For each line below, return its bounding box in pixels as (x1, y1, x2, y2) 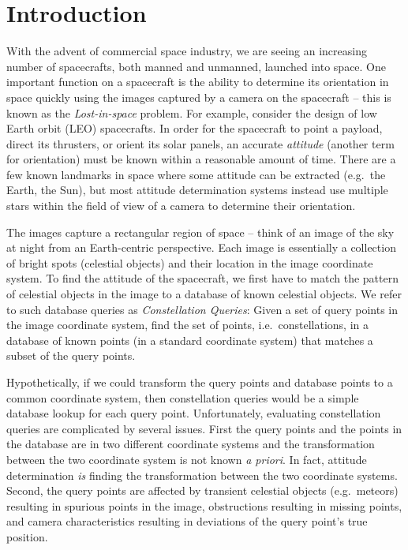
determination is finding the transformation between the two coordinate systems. (6, 466, 398, 483)
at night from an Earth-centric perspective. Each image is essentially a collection (6, 239, 396, 256)
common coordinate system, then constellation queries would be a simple (6, 389, 359, 406)
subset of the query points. (6, 347, 136, 364)
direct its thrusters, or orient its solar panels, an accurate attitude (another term (6, 135, 395, 152)
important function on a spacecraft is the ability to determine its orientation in (6, 73, 389, 90)
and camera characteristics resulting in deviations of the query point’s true (6, 513, 368, 529)
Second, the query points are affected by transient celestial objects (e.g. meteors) (6, 482, 399, 499)
